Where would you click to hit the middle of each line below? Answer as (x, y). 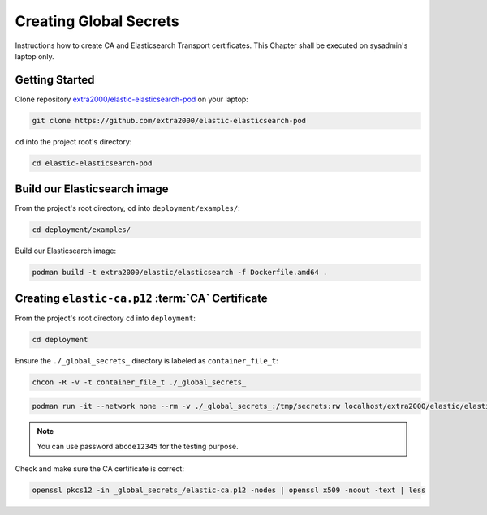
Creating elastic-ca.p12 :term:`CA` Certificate (141, 298)
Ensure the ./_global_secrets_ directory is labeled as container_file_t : (147, 360)
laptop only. (34, 56)
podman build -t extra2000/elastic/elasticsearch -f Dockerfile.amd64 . (180, 273)
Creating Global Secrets (97, 21)
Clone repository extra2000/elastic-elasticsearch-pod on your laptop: (132, 99)
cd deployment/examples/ (82, 230)
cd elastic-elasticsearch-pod (92, 163)
